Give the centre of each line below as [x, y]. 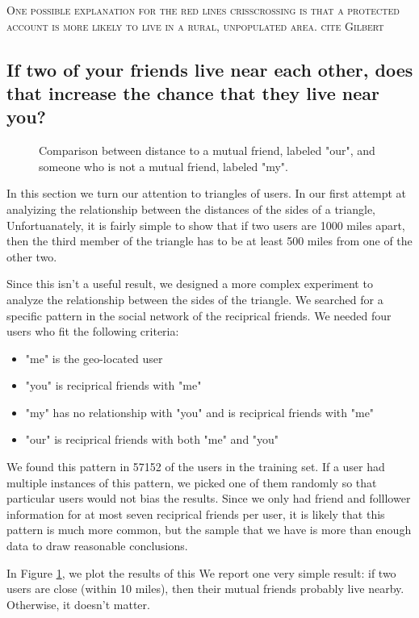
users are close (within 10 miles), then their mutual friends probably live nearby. [205, 589]
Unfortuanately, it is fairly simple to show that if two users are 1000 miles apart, [206, 225]
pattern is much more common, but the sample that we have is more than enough [209, 530]
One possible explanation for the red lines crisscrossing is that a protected [203, 10]
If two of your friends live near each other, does [210, 69]
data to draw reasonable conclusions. [97, 546]
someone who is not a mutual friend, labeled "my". [163, 166]
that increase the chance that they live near [193, 92]
